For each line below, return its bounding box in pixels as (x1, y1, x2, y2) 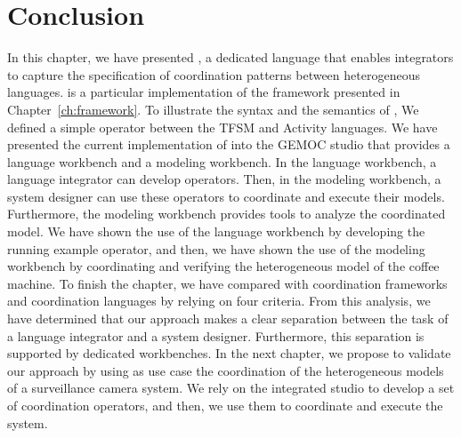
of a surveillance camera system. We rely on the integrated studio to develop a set (7, 378, 455, 397)
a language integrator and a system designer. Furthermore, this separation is (7, 326, 425, 345)
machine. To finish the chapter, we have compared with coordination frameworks (7, 274, 448, 292)
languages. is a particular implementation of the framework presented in (7, 83, 400, 101)
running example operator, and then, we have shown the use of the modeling (7, 239, 425, 258)
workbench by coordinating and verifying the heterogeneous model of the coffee (7, 257, 440, 275)
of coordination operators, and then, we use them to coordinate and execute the (7, 396, 443, 414)
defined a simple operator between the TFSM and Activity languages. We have (7, 117, 438, 136)
